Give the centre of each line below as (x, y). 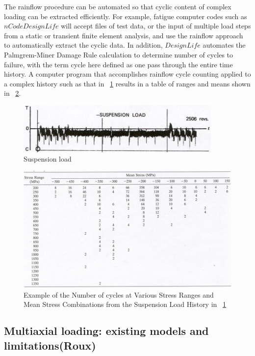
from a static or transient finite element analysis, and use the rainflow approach (124, 35)
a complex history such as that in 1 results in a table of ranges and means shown (127, 83)
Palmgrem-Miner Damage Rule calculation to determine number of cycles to (119, 54)
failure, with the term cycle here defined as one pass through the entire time (118, 64)
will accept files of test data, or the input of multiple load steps (156, 26)
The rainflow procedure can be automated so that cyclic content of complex (118, 6)
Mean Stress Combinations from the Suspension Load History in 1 (125, 304)
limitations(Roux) (50, 345)
